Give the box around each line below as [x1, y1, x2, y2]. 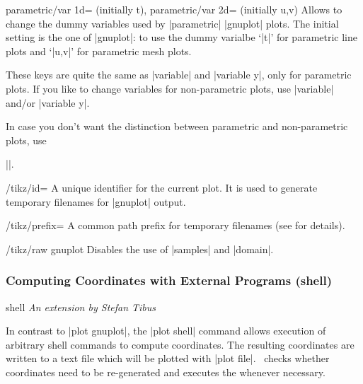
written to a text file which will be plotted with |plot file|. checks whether [6, 351, 330, 366]
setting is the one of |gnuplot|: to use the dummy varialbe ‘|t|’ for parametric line [6, 30, 358, 45]
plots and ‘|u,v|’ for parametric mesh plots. [6, 43, 192, 58]
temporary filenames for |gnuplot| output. [6, 194, 186, 209]
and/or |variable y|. [6, 95, 90, 110]
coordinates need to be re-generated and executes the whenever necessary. [6, 364, 325, 379]
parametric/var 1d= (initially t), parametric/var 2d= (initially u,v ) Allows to [6, 2, 342, 16]
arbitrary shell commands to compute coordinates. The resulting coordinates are [6, 337, 355, 351]
